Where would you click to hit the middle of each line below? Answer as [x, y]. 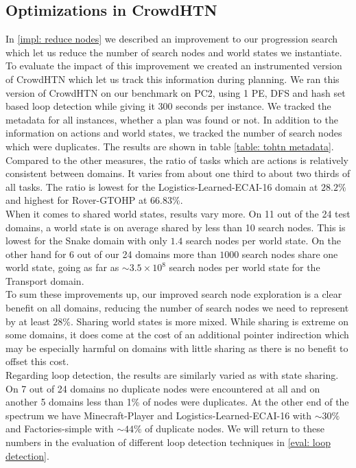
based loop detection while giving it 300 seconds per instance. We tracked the [168, 106]
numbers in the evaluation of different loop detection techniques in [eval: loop [168, 442]
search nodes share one [290, 254]
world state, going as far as [62, 267]
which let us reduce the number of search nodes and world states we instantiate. [174, 52]
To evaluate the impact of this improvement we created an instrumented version [174, 66]
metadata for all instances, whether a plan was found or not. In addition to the [172, 119]
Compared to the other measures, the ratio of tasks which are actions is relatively [177, 160]
